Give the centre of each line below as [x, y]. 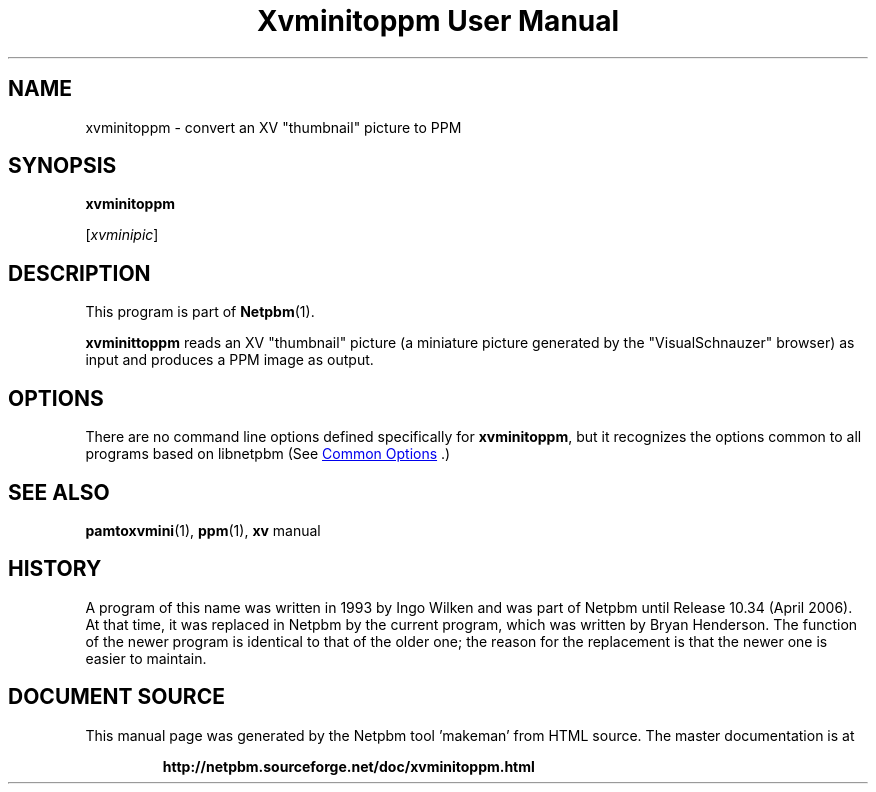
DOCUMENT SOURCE [116, 697]
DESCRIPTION [79, 273]
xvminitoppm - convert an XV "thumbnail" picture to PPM [273, 127]
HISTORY [55, 569]
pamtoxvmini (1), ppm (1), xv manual [203, 530]
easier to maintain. [146, 658]
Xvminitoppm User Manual [438, 21]
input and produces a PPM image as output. [229, 360]
